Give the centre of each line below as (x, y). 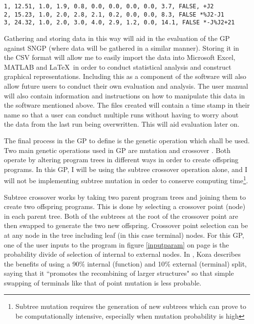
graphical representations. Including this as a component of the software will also (125, 76)
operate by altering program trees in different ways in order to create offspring (121, 160)
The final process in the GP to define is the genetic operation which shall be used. (127, 140)
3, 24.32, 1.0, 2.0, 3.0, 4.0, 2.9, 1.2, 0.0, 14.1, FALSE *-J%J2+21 (119, 23)
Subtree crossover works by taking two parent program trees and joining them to (125, 197)
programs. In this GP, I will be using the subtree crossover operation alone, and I (126, 169)
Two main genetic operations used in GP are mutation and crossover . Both (117, 150)
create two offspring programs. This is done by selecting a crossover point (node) (125, 206)
